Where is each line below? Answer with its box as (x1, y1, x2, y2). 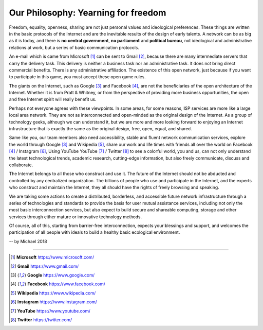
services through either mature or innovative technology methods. (9, 214, 142, 220)
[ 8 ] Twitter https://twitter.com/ (10, 317, 72, 323)
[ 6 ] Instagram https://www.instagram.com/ (10, 299, 97, 305)
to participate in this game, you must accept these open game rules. (9, 74, 146, 80)
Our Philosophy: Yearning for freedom (9, 7, 167, 18)
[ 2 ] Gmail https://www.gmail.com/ (10, 263, 79, 269)
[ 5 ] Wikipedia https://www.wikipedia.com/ (10, 290, 96, 296)
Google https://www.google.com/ (27, 272, 95, 278)
